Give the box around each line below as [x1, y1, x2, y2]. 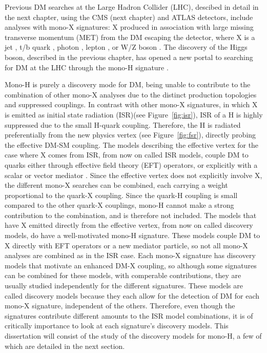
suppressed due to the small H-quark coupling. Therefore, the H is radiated [5, 119, 241, 130]
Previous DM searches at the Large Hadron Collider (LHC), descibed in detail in [5, 2, 259, 12]
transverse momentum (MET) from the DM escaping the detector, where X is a [5, 31, 255, 42]
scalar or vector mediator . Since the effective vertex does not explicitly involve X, [5, 169, 262, 180]
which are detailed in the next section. [5, 340, 125, 351]
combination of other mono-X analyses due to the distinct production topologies [5, 89, 257, 100]
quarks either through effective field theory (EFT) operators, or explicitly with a [5, 159, 258, 170]
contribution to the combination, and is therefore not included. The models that [5, 209, 257, 220]
